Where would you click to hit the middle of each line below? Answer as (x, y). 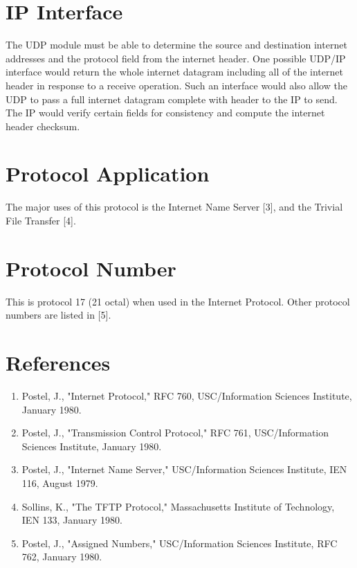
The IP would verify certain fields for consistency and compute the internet (165, 113)
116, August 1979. (60, 483)
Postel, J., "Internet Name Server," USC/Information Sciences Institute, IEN (184, 469)
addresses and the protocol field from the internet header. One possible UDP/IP (176, 58)
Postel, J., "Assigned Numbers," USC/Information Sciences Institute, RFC (180, 543)
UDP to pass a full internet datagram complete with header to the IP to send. (172, 99)
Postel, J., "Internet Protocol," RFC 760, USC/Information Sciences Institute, (187, 396)
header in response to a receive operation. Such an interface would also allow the (176, 85)
